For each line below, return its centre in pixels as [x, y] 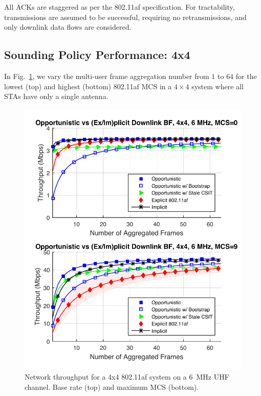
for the [246, 76]
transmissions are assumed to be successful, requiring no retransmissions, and [125, 17]
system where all [217, 86]
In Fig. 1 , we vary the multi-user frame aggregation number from [107, 76]
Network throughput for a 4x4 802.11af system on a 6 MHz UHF [127, 377]
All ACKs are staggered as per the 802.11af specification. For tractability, [119, 7]
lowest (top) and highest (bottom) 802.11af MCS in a [88, 86]
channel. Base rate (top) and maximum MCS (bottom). [112, 387]
